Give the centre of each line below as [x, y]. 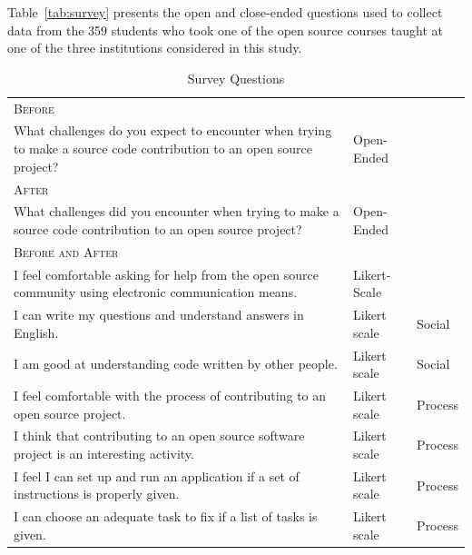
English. [36, 332]
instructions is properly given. [97, 494]
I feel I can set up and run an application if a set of [157, 476]
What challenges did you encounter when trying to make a [177, 211]
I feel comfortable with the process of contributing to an [170, 395]
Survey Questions [236, 78]
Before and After [66, 251]
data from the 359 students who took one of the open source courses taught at [225, 30]
